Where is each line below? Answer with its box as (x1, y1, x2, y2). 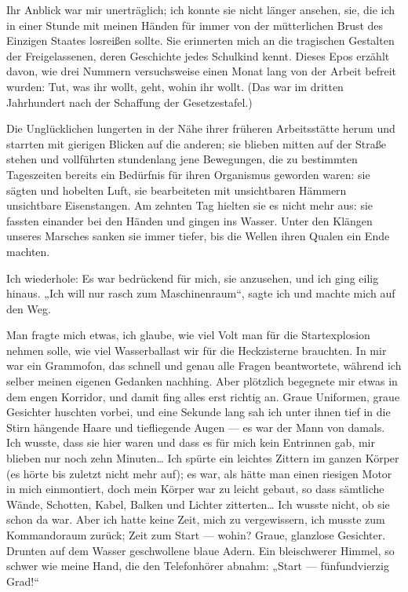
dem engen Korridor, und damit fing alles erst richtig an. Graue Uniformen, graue (6, 388, 400, 404)
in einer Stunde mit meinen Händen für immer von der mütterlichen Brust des (6, 16, 384, 33)
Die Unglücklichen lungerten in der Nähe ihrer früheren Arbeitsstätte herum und (6, 120, 395, 137)
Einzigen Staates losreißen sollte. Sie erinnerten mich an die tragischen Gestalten (6, 32, 395, 49)
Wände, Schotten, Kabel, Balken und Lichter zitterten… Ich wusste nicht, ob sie (6, 495, 390, 512)
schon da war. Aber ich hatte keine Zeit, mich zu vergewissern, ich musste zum (6, 511, 385, 528)
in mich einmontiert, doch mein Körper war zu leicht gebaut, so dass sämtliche (6, 481, 384, 497)
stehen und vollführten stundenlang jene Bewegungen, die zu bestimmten (6, 151, 358, 167)
